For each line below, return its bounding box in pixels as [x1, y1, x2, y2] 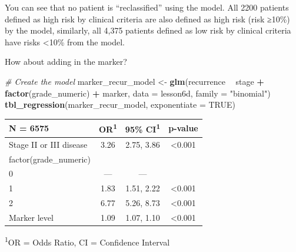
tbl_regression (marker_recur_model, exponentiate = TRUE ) [5, 98, 236, 111]
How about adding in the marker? [5, 55, 127, 68]
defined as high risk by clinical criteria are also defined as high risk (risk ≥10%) [5, 12, 290, 25]
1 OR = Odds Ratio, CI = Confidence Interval [5, 234, 170, 248]
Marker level [9, 211, 54, 223]
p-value [168, 122, 198, 134]
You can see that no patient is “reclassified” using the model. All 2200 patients [5, 1, 289, 13]
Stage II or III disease [9, 138, 88, 150]
